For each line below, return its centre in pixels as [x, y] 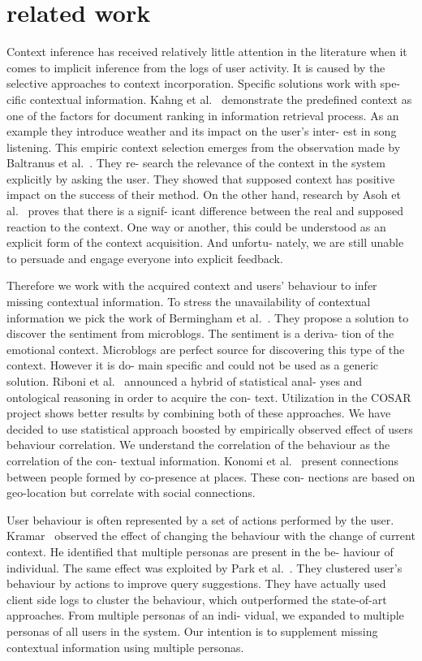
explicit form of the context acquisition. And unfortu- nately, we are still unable [205, 242]
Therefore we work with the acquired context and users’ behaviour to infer [192, 285]
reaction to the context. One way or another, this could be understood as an [196, 226]
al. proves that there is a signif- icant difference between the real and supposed [205, 211]
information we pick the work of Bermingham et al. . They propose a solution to [208, 317]
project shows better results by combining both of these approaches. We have [199, 413]
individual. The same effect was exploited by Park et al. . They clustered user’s [205, 567]
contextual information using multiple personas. [125, 647]
